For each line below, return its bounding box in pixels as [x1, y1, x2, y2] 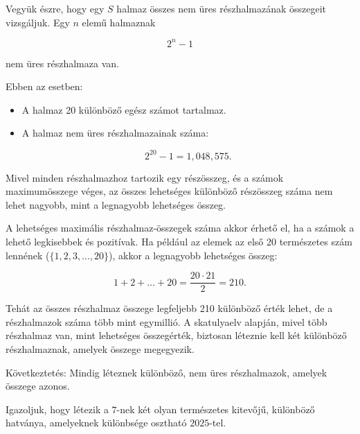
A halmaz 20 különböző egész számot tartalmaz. [21, 102, 226, 116]
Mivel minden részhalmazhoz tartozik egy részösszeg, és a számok [6, 170, 284, 184]
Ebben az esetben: [6, 79, 83, 94]
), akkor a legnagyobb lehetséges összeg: [109, 248, 278, 262]
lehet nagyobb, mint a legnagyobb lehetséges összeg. [6, 197, 226, 211]
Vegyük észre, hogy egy [6, 1, 105, 15]
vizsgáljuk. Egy [6, 15, 70, 29]
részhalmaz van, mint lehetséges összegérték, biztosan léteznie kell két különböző [6, 328, 347, 342]
